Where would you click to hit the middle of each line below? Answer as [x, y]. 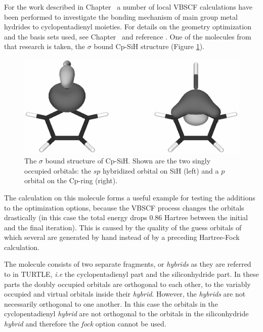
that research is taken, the [45, 46]
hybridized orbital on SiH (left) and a [161, 170]
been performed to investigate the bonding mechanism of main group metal [121, 16]
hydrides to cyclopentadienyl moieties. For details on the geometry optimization [128, 27]
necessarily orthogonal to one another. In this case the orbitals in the [111, 303]
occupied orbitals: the [58, 170]
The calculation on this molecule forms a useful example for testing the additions [130, 197]
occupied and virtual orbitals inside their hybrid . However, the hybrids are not [125, 294]
